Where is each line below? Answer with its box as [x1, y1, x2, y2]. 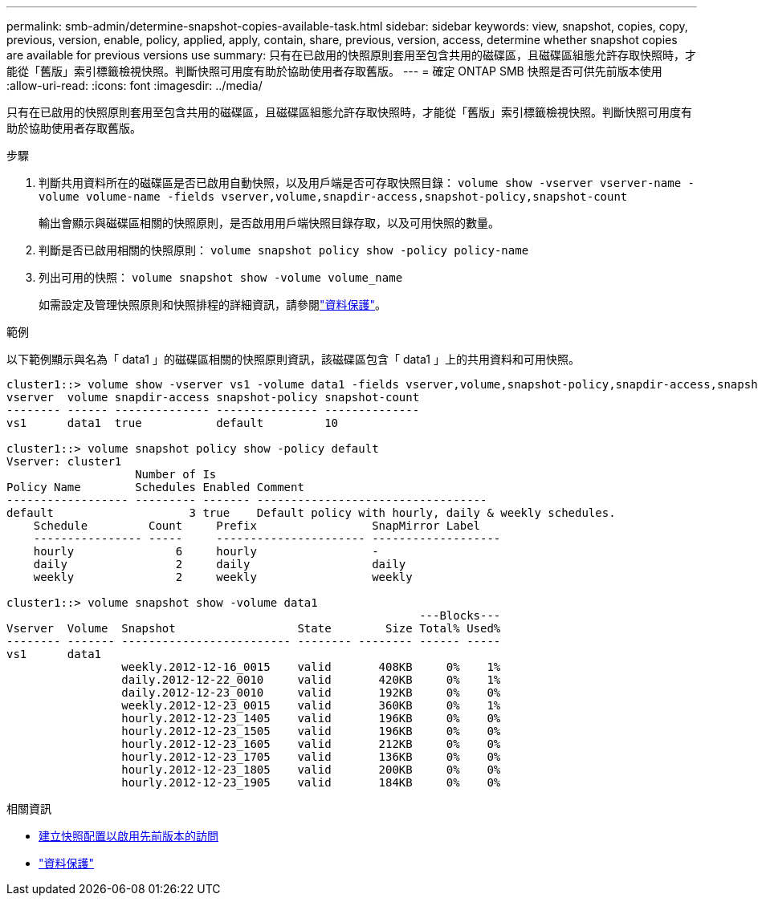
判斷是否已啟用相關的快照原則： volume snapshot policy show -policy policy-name [39, 243, 529, 257]
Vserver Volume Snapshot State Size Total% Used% [6, 622, 501, 635]
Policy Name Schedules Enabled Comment [6, 481, 304, 494]
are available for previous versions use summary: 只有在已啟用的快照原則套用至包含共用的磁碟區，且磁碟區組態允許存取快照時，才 [6, 48, 697, 62]
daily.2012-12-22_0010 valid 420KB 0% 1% [121, 673, 501, 686]
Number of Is [135, 468, 217, 481]
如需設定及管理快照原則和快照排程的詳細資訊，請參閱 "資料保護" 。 [39, 298, 387, 311]
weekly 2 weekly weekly [33, 571, 413, 583]
